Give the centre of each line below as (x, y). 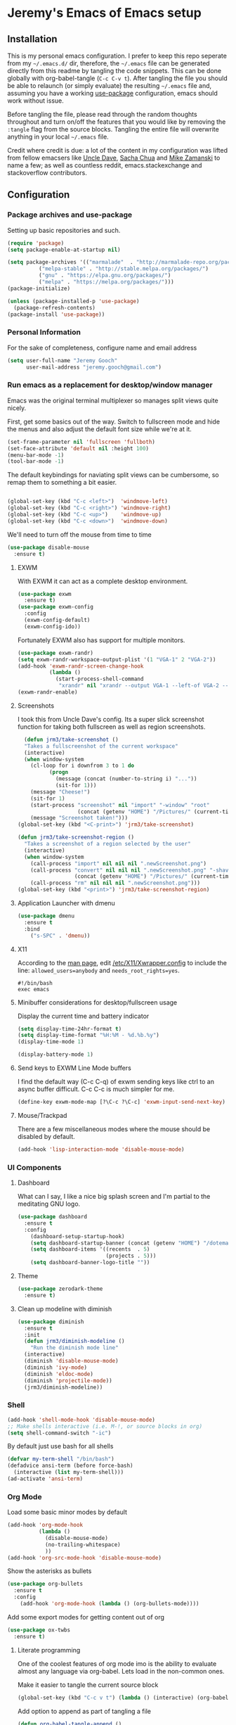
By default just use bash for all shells (60, 1446)
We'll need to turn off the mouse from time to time (80, 534)
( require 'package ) (36, 243)
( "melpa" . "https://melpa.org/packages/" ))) (106, 282)
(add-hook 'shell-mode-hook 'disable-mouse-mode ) (81, 1420)
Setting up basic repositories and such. (64, 230)
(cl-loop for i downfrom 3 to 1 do (83, 766)
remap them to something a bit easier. (62, 483)
